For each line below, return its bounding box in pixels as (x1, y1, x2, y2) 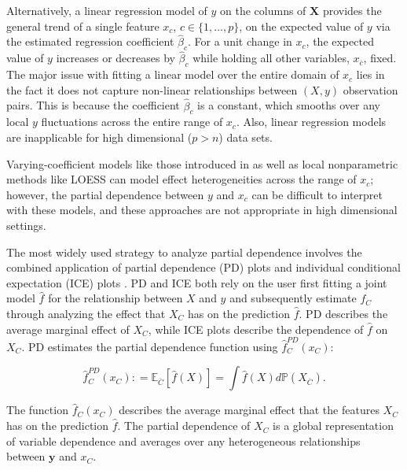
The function (6, 402, 68, 418)
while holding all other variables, (192, 50, 350, 66)
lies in (356, 66, 385, 83)
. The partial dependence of (117, 417, 251, 434)
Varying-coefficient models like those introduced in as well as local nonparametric (6, 155, 398, 172)
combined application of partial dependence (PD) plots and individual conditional (6, 259, 401, 276)
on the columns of (220, 2, 306, 18)
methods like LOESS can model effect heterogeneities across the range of (6, 171, 357, 187)
